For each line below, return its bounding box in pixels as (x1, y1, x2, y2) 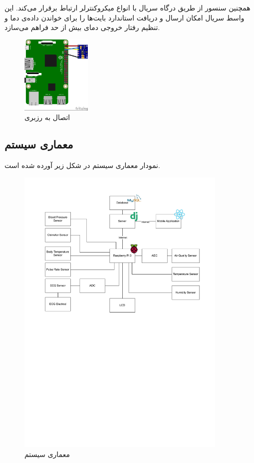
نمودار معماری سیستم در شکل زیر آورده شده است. (4, 159, 160, 170)
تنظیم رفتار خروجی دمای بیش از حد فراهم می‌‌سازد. (4, 22, 160, 32)
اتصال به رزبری (24, 112, 70, 122)
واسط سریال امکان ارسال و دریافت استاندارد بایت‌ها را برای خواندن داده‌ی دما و (4, 12, 245, 22)
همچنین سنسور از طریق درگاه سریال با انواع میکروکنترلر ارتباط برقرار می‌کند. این (4, 2, 251, 12)
